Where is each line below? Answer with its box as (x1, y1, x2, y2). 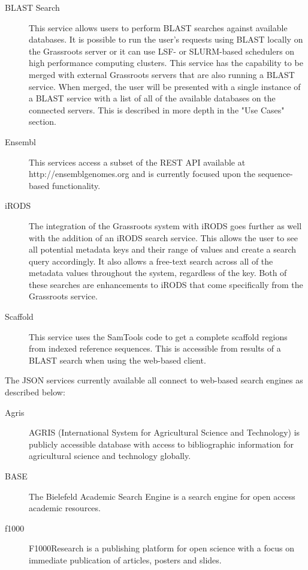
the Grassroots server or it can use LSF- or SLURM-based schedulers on (29, 44, 295, 57)
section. (29, 115, 56, 128)
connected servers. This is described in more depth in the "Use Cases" (29, 103, 285, 116)
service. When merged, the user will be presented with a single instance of (29, 80, 301, 92)
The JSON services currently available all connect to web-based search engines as (5, 374, 303, 386)
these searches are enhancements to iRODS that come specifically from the (29, 278, 303, 290)
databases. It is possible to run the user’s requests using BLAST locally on (29, 33, 303, 46)
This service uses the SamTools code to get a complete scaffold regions (29, 330, 288, 343)
